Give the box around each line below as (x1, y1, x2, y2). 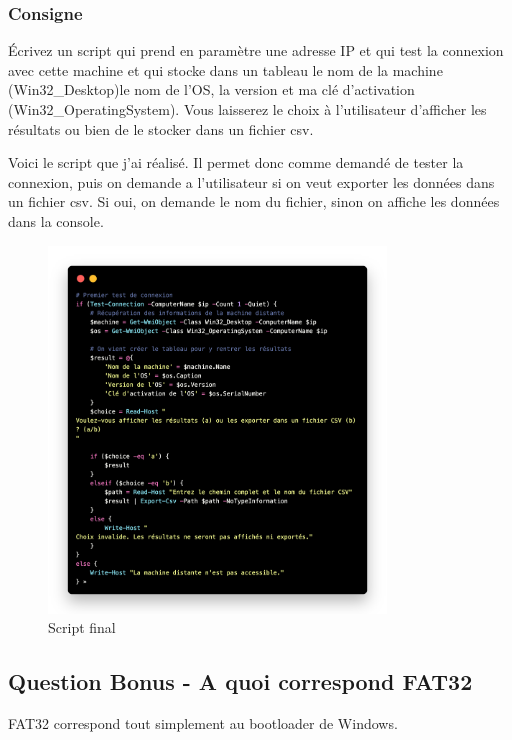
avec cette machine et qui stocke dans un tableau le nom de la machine (8, 59, 443, 80)
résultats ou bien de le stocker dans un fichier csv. (8, 118, 314, 139)
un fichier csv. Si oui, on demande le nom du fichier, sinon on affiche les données (8, 191, 500, 212)
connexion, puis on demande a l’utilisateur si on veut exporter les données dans (8, 171, 495, 192)
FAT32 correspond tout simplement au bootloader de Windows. (8, 713, 398, 734)
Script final (48, 617, 116, 638)
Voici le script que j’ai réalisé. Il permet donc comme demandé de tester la (8, 152, 464, 173)
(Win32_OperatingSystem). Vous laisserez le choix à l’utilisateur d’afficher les (8, 99, 487, 119)
